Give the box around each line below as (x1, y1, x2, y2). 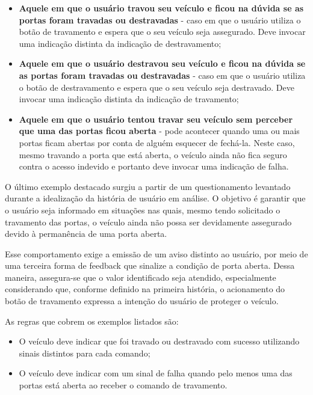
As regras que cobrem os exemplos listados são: (5, 314, 179, 327)
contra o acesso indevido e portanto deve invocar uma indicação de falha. (19, 160, 289, 173)
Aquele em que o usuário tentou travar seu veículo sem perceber (19, 112, 293, 125)
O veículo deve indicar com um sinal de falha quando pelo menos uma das (19, 367, 293, 379)
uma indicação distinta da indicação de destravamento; (19, 37, 222, 49)
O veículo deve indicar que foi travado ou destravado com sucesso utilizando (19, 335, 300, 348)
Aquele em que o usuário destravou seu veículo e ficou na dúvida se (19, 57, 306, 70)
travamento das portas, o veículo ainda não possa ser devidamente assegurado (5, 215, 292, 228)
